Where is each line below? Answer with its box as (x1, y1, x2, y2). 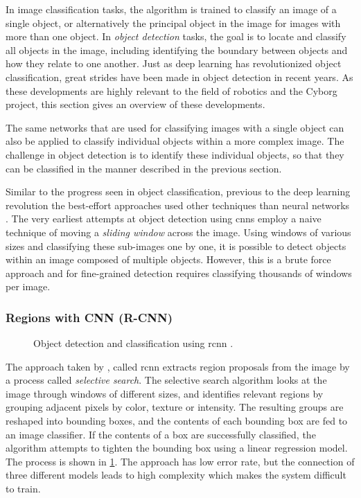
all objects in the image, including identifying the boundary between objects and (6, 42, 348, 57)
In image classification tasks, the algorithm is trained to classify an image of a (6, 2, 337, 16)
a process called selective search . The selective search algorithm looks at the (6, 373, 327, 387)
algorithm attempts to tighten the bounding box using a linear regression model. (6, 441, 348, 455)
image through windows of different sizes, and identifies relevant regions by (6, 386, 324, 400)
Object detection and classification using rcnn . (33, 336, 234, 350)
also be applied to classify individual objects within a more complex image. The (6, 134, 344, 148)
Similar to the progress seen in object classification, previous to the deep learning (6, 184, 351, 199)
